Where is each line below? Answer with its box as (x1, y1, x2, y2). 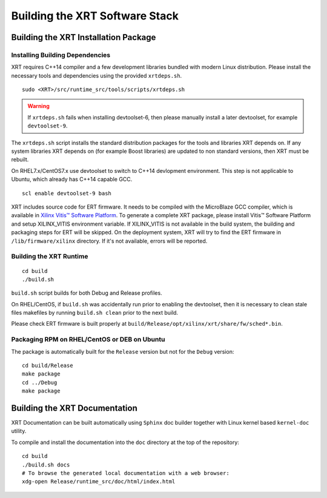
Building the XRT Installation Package (11, 32, 156, 42)
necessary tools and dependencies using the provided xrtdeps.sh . (11, 72, 182, 79)
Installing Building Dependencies (11, 50, 111, 59)
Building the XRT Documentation (11, 403, 137, 413)
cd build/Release (22, 362, 73, 369)
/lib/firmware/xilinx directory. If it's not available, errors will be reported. (11, 237, 208, 244)
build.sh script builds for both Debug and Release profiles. (11, 289, 163, 297)
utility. (11, 428, 27, 435)
